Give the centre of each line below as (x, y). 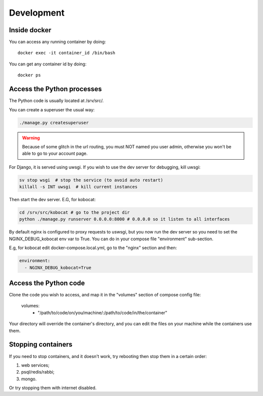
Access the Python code (47, 283)
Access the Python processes (56, 89)
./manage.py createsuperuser (54, 123)
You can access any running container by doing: (57, 42)
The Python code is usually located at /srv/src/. (56, 101)
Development (37, 13)
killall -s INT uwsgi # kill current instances (78, 187)
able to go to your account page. (55, 153)
